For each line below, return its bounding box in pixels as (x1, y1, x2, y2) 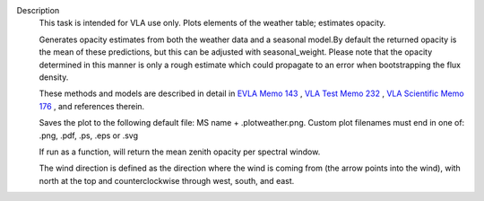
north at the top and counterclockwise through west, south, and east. (39, 175, 295, 186)
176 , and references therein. (39, 100, 145, 111)
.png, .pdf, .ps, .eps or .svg (39, 130, 139, 141)
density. (39, 72, 69, 83)
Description (16, 5, 60, 15)
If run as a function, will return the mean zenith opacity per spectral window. (39, 146, 321, 157)
